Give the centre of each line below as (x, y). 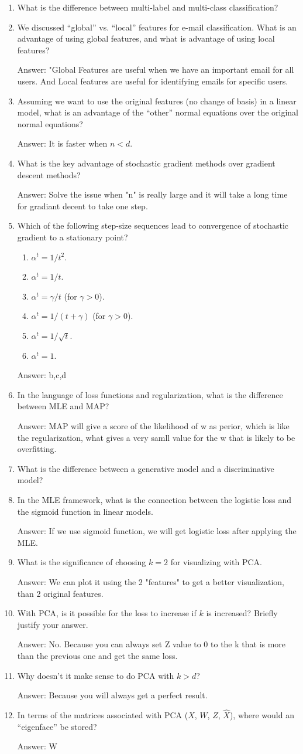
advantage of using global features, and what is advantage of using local (146, 38)
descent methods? (49, 174)
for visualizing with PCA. (216, 562)
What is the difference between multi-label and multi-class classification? (148, 7)
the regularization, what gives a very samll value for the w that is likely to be (156, 437)
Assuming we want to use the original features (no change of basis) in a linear (157, 101)
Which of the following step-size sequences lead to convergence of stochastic (153, 225)
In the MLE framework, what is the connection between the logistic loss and (154, 499)
